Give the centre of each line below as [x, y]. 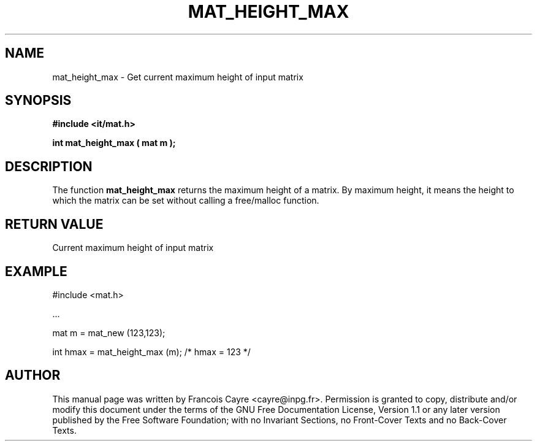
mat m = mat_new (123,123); [109, 333]
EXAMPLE [36, 271]
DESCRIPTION [49, 166]
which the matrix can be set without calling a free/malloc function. [186, 201]
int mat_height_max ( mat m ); [114, 143]
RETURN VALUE [54, 224]
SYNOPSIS [38, 101]
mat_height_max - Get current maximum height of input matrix [178, 77]
